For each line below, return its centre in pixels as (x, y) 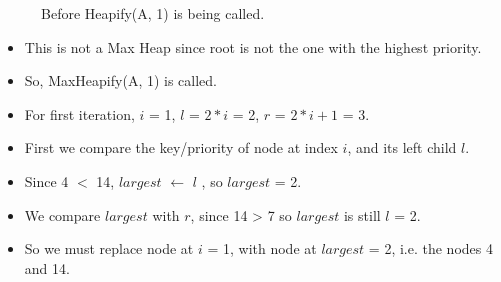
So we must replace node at (109, 248)
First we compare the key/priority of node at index (181, 147)
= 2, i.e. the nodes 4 (430, 248)
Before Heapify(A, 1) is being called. (153, 13)
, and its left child (402, 147)
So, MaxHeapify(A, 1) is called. (121, 80)
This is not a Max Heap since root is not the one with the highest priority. (253, 46)
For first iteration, (79, 113)
